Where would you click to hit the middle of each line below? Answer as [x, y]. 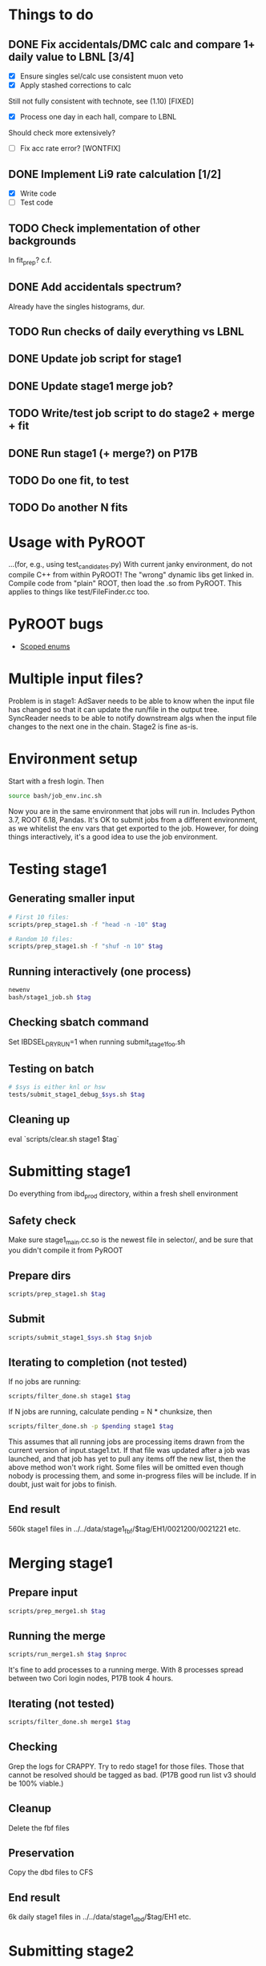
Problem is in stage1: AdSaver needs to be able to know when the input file [131, 701]
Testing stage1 [58, 869]
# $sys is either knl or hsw [57, 1087]
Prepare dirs [40, 1275]
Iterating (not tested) [61, 1703]
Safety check [42, 1220]
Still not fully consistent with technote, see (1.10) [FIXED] [101, 101]
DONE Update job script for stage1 [95, 359]
